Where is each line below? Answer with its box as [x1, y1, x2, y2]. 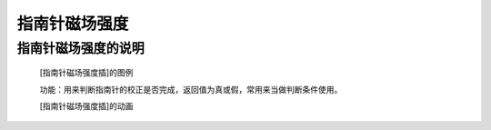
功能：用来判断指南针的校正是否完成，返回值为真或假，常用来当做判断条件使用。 [39, 84, 343, 95]
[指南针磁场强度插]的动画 [39, 100, 134, 111]
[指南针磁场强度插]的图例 [39, 67, 134, 78]
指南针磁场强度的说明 [16, 40, 145, 56]
